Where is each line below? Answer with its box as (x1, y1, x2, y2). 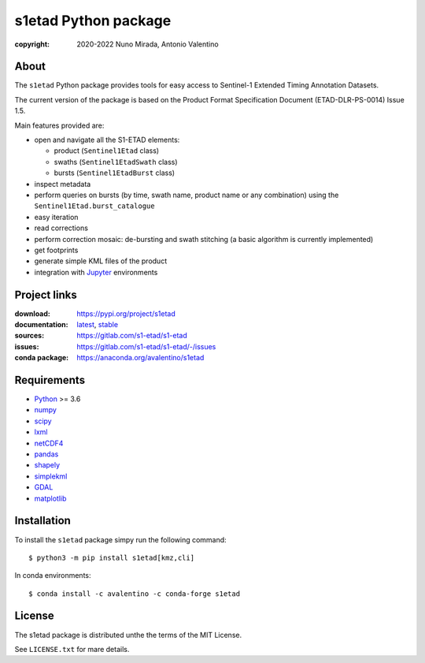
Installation (14, 514, 71, 527)
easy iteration (34, 212, 79, 222)
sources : (14, 331, 45, 341)
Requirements (14, 373, 86, 386)
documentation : (14, 320, 68, 329)
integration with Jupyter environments (34, 267, 158, 277)
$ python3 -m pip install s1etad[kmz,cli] (28, 553, 195, 562)
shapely (34, 460, 61, 470)
